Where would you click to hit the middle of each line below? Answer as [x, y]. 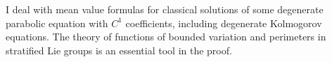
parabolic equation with [57, 23]
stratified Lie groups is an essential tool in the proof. [119, 50]
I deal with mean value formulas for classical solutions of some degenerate [165, 9]
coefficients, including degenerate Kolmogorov [224, 23]
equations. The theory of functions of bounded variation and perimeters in [166, 37]
